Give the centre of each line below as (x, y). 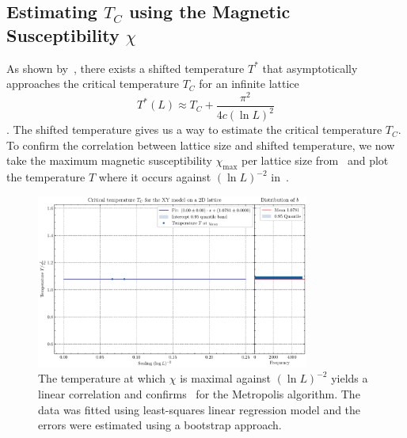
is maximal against (226, 378)
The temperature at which (102, 378)
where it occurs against (155, 177)
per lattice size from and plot (315, 160)
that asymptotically (310, 68)
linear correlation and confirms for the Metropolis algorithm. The (199, 393)
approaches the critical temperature (93, 84)
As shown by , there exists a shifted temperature (126, 68)
